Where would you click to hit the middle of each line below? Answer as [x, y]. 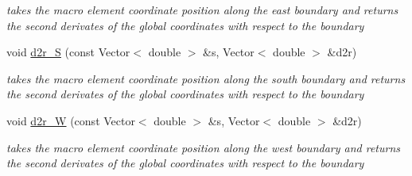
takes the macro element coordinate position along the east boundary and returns [202, 10]
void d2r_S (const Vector [68, 52]
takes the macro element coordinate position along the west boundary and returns [204, 147]
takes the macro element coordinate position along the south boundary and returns [206, 78]
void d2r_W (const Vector [71, 120]
